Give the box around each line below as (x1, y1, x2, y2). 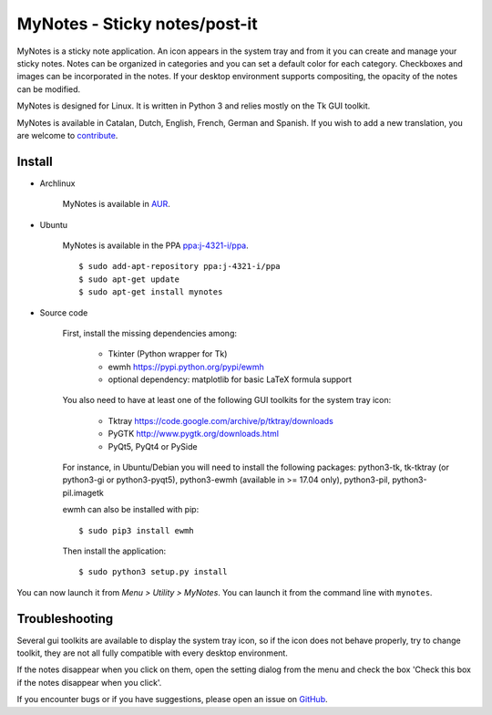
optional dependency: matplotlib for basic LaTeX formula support (108, 374, 353, 385)
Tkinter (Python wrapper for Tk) (108, 348, 228, 359)
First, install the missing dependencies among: (62, 327, 237, 338)
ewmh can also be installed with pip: (62, 504, 200, 515)
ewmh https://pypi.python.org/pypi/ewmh (108, 361, 264, 372)
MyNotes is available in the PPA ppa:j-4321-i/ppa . (62, 240, 250, 251)
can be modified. (16, 83, 81, 95)
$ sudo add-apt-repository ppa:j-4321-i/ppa (78, 261, 282, 272)
